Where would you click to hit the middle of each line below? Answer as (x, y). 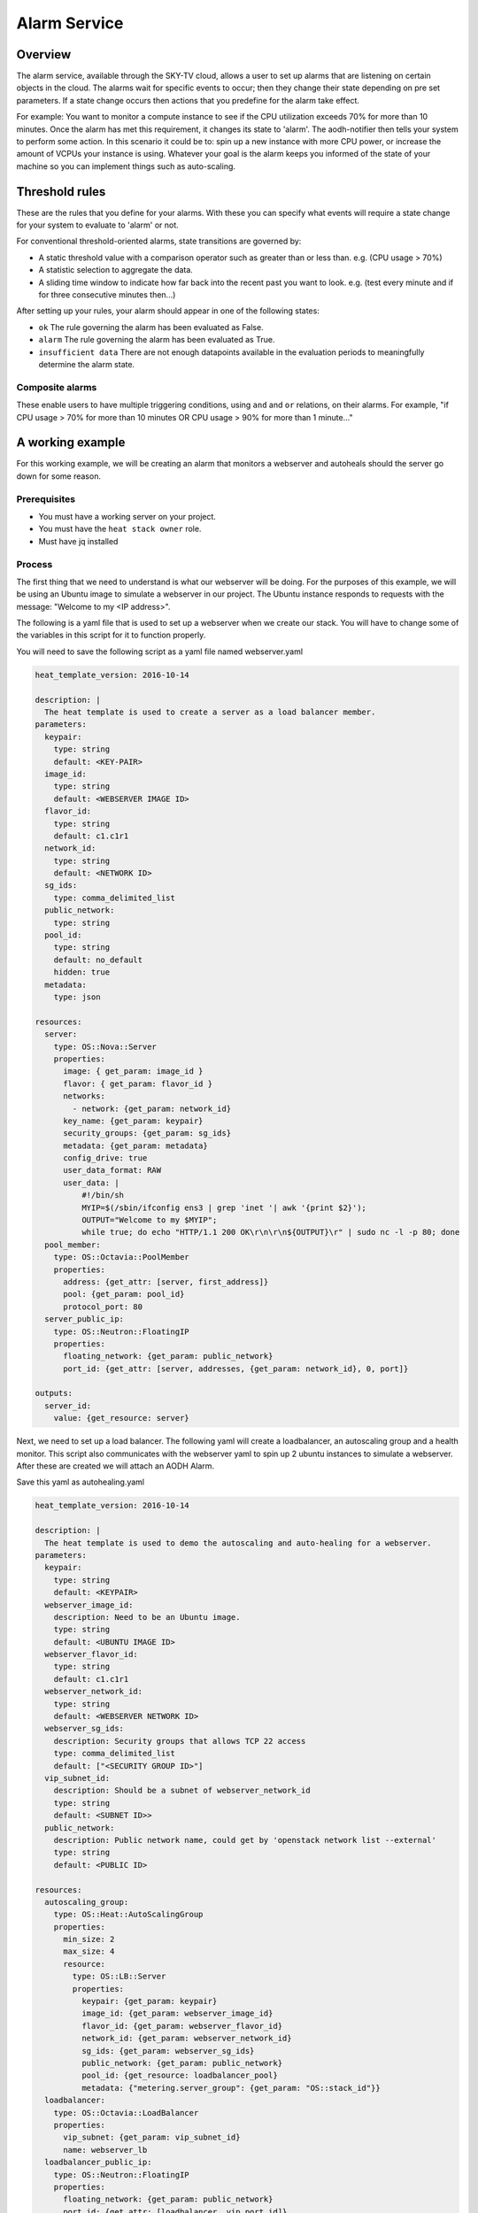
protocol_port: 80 (103, 1307)
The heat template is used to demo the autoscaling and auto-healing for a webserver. (239, 1543)
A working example (71, 443)
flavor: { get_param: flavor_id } (138, 1083)
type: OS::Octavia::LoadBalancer (126, 2113)
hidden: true (82, 972)
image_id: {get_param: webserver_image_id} (177, 2013)
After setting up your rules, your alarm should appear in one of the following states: (168, 311)
